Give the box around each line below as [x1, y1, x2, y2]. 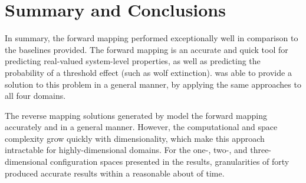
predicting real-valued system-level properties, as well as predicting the [5, 55, 261, 67]
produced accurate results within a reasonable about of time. [5, 167, 225, 179]
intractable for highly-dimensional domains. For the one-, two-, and [5, 144, 248, 156]
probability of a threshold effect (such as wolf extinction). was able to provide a [5, 66, 292, 78]
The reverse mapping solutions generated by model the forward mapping [5, 109, 267, 121]
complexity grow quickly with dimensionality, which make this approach [5, 132, 265, 144]
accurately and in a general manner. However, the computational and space [5, 121, 278, 133]
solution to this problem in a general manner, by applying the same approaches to [5, 78, 301, 90]
